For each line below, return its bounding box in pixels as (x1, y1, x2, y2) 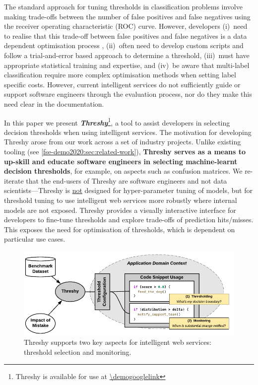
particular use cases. (4, 234, 65, 244)
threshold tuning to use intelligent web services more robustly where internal (4, 194, 237, 205)
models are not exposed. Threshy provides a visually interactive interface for (4, 204, 236, 215)
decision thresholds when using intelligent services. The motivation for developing (4, 127, 252, 137)
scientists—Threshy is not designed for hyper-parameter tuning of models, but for (4, 185, 253, 195)
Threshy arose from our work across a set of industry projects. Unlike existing (4, 136, 241, 147)
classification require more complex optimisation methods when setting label (4, 69, 236, 80)
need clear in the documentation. (4, 98, 104, 109)
